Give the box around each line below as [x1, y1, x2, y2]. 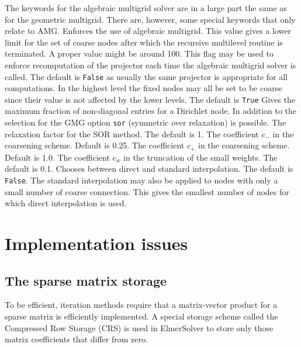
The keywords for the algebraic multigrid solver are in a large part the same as [5, 2, 287, 13]
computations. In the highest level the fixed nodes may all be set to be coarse [5, 82, 282, 94]
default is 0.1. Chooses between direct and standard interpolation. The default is [5, 162, 293, 175]
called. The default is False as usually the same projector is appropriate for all [5, 70, 288, 82]
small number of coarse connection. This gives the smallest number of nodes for [5, 185, 289, 197]
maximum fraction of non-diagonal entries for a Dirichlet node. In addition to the [5, 105, 297, 117]
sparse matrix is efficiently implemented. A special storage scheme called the [5, 310, 278, 322]
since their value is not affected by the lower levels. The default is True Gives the [5, 93, 295, 105]
